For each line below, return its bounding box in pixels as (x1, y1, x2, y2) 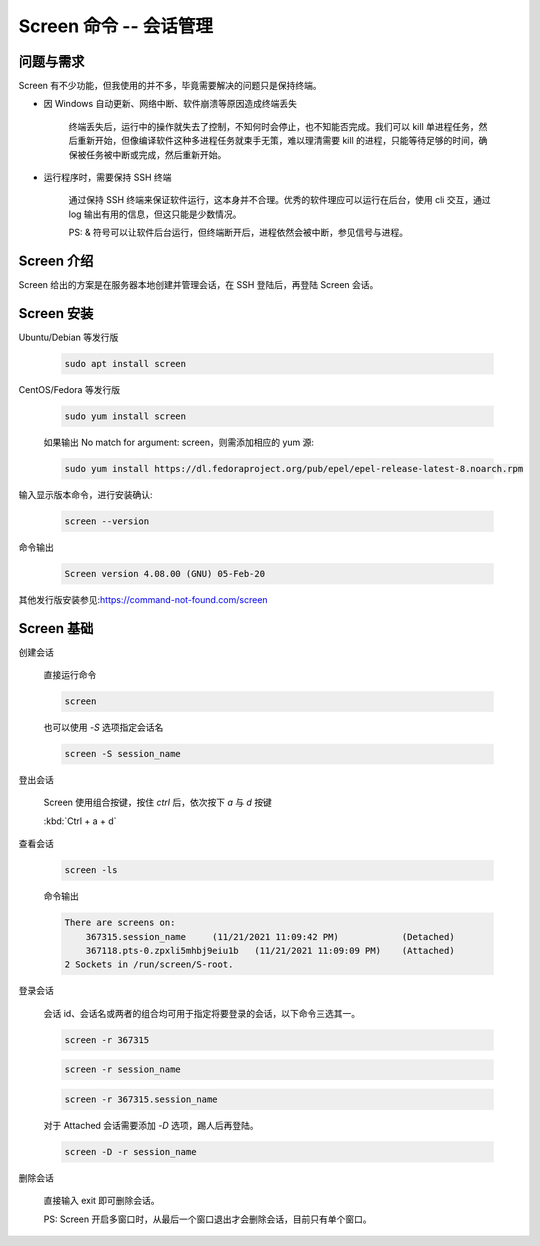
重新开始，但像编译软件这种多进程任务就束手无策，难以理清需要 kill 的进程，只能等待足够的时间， (76, 135, 479, 147)
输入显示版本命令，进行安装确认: (18, 488, 154, 500)
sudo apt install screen (64, 358, 187, 369)
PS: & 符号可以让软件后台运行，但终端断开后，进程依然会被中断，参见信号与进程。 (68, 226, 409, 239)
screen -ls (64, 865, 118, 876)
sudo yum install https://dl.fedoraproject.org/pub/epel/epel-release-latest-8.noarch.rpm (64, 463, 524, 474)
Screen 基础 (18, 620, 94, 637)
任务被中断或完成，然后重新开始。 (85, 148, 227, 160)
